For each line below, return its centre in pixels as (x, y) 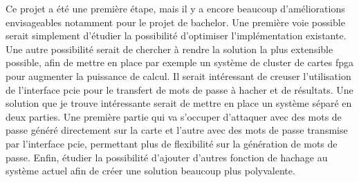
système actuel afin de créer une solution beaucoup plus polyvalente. (150, 171)
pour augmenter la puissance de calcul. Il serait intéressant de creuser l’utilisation (178, 75)
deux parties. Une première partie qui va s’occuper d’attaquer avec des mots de (174, 116)
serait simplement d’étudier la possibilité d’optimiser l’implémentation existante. (176, 36)
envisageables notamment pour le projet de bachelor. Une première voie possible (175, 22)
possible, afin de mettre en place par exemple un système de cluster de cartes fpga (180, 62)
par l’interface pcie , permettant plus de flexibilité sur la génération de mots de (172, 143)
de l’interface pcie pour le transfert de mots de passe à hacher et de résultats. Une (179, 89)
